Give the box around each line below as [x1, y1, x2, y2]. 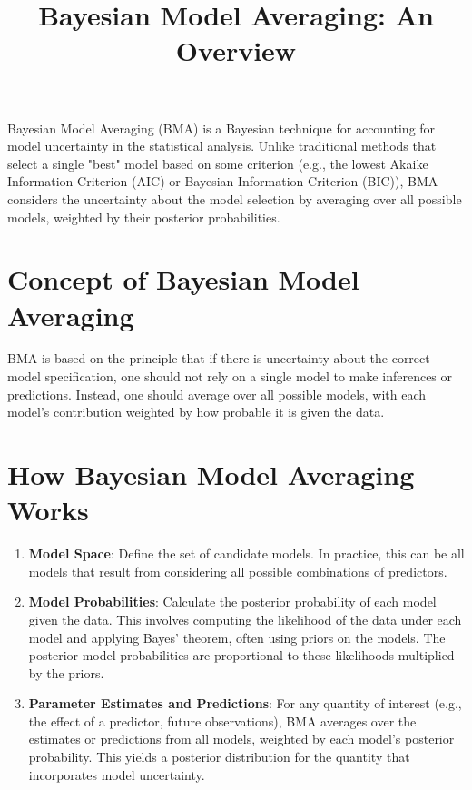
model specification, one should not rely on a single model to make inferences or [7, 367, 453, 386]
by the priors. [28, 663, 104, 682]
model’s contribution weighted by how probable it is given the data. [7, 402, 385, 421]
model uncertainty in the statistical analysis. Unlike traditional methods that [7, 136, 437, 155]
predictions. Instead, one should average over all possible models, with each [7, 384, 427, 403]
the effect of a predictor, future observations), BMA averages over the [28, 711, 417, 730]
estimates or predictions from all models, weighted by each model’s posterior [28, 729, 455, 748]
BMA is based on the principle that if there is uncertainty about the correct [7, 349, 430, 368]
